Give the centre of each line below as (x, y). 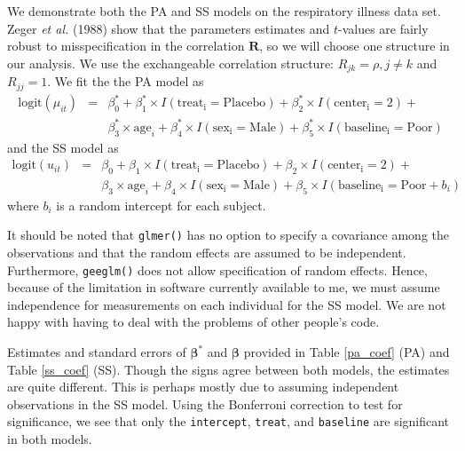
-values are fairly (383, 28)
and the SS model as (63, 147)
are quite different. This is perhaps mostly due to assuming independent (203, 387)
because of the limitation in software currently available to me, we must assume (224, 287)
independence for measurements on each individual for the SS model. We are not (227, 304)
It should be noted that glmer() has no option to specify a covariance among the (229, 235)
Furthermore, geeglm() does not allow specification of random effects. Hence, (217, 269)
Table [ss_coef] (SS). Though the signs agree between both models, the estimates (229, 369)
